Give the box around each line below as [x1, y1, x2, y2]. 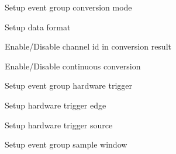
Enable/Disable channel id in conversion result [5, 40, 171, 52]
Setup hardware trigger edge [5, 99, 106, 111]
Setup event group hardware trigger [5, 79, 132, 92]
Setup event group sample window [5, 138, 127, 150]
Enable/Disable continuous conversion [5, 60, 141, 72]
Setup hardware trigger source [5, 118, 113, 131]
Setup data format [5, 20, 71, 33]
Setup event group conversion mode [5, 1, 132, 13]
